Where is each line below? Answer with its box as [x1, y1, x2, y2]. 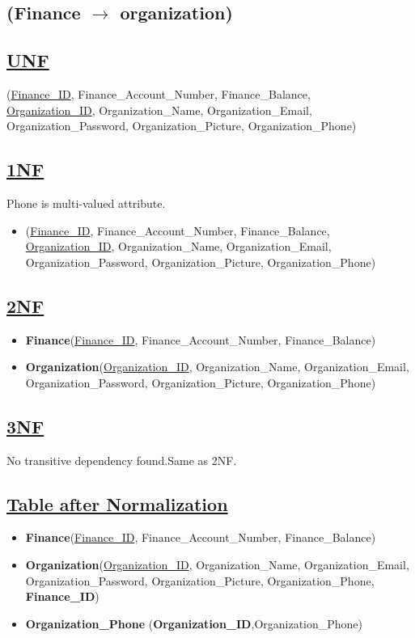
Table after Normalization [6, 491, 228, 516]
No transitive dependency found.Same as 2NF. [6, 451, 237, 468]
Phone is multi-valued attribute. [6, 194, 166, 211]
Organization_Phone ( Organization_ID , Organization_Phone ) [25, 615, 363, 632]
